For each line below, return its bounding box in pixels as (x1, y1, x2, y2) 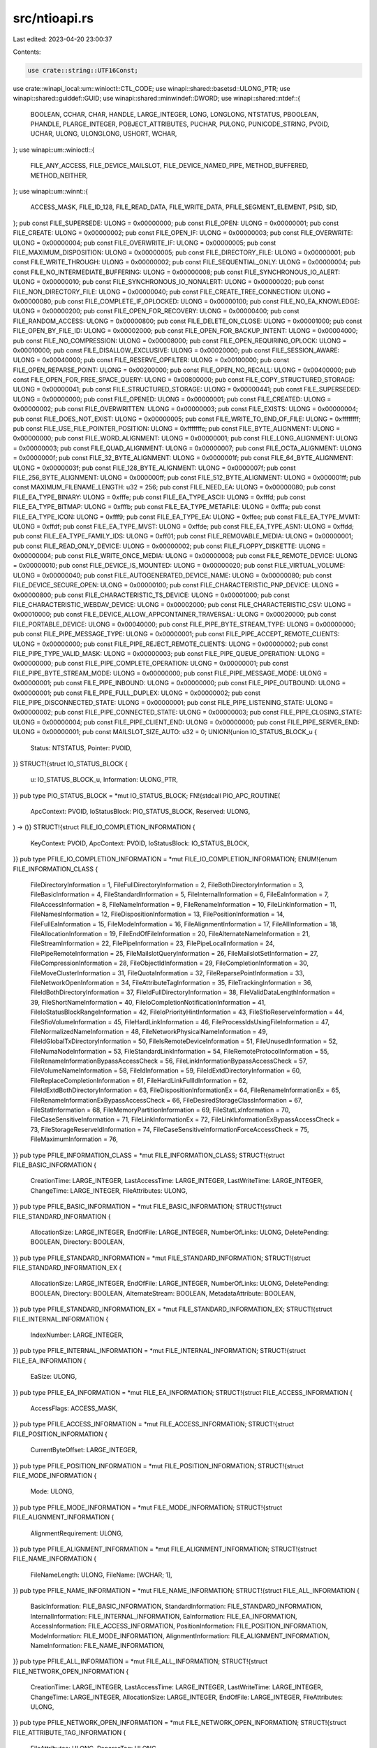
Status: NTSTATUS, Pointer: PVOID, (30, 743, 132, 752)
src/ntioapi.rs (13, 10, 94, 26)
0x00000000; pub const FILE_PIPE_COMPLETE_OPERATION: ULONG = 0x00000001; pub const (13, 659, 289, 668)
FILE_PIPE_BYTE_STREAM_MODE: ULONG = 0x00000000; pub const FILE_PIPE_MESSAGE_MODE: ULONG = (13, 668, 328, 678)
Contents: (13, 48, 41, 56)
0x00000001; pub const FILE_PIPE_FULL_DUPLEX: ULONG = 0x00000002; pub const (13, 689, 261, 697)
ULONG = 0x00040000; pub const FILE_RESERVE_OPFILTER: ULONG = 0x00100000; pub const (13, 356, 290, 364)
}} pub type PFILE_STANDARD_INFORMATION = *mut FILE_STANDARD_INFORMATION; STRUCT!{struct (13, 1254, 311, 1262)
